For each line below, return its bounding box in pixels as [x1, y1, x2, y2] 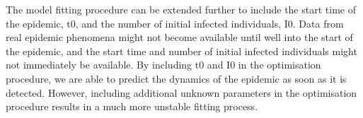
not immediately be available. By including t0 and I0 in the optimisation [6, 57, 321, 72]
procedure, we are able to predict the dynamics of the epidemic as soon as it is [6, 71, 347, 85]
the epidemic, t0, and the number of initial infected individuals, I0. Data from [6, 16, 344, 30]
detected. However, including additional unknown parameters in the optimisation [6, 85, 357, 100]
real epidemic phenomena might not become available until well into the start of [6, 30, 353, 45]
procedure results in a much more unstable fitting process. [6, 99, 258, 114]
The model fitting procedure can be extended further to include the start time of [6, 2, 356, 16]
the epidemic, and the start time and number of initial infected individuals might [6, 43, 357, 58]
